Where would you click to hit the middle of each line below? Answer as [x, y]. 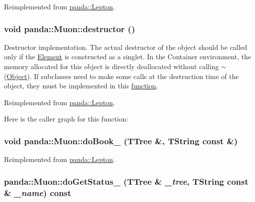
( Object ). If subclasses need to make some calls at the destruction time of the [121, 76]
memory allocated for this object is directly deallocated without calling [111, 66]
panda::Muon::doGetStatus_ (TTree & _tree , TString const [126, 181]
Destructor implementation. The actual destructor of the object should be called [126, 47]
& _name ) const [38, 192]
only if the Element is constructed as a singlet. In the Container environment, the [127, 57]
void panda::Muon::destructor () [70, 28]
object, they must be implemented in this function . [81, 86]
